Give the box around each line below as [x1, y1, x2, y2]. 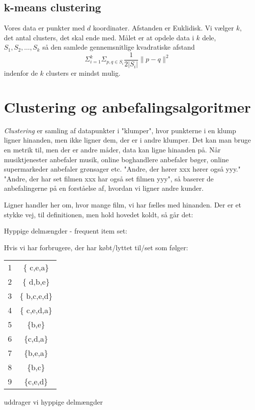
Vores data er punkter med [4, 23, 85, 33]
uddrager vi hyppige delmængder [4, 397, 103, 407]
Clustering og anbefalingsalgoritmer [4, 96, 251, 117]
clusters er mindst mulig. [46, 68, 121, 78]
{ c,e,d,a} [20, 304, 53, 316]
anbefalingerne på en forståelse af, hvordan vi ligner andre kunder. [4, 183, 204, 193]
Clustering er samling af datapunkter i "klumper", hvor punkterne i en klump [4, 125, 236, 135]
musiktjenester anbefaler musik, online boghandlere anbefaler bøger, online [4, 154, 229, 164]
